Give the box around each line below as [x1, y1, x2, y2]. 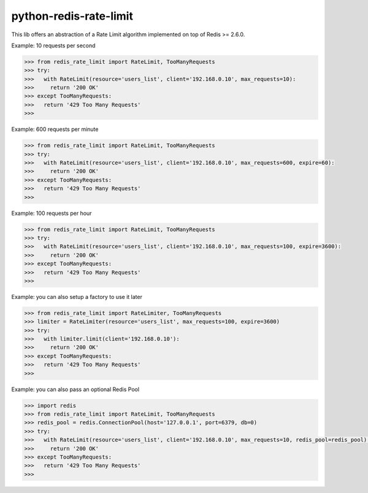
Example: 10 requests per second [11, 42, 96, 49]
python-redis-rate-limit [11, 9, 133, 23]
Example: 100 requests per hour [11, 209, 92, 217]
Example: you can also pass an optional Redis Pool [11, 386, 140, 393]
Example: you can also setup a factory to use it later [11, 293, 142, 300]
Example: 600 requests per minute [11, 126, 99, 133]
